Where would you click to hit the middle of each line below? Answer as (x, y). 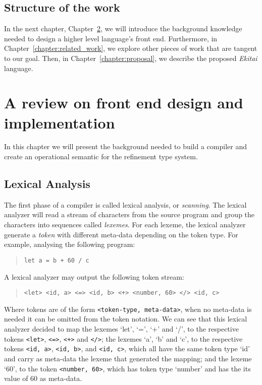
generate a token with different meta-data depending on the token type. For (121, 234)
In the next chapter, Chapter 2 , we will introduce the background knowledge (123, 28)
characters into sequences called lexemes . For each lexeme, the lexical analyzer (125, 224)
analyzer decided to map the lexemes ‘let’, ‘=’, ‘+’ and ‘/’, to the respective (121, 329)
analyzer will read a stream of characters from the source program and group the (129, 214)
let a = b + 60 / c (57, 260)
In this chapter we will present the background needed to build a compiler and (125, 146)
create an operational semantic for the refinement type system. (101, 156)
